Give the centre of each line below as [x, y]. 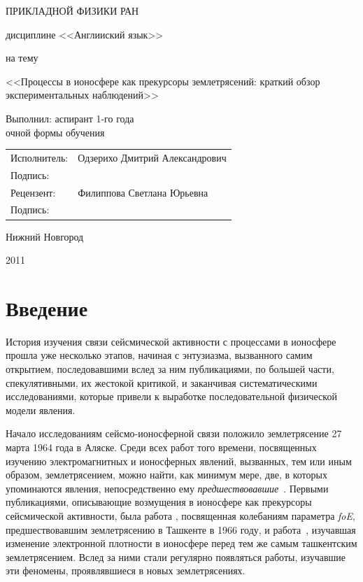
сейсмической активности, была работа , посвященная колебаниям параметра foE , [180, 515]
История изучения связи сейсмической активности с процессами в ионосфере [171, 341]
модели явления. [41, 410]
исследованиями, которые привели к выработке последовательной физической [171, 396]
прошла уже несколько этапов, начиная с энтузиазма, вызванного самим [159, 355]
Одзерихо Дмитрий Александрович [152, 157]
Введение [47, 307]
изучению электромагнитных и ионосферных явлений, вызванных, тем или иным [179, 461]
